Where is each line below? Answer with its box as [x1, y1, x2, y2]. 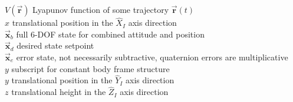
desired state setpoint [17, 39, 94, 52]
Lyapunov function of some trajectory [32, 4, 169, 15]
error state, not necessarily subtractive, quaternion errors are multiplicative [16, 51, 288, 63]
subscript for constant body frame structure [11, 62, 170, 74]
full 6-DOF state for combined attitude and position [16, 28, 205, 40]
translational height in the [11, 86, 106, 98]
